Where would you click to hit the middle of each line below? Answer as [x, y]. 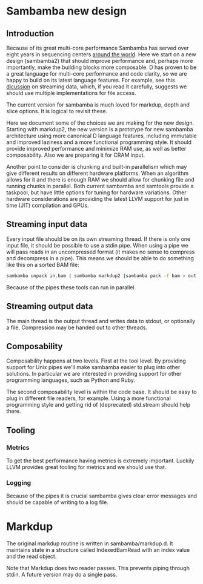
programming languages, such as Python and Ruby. [71, 380]
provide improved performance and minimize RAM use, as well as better [96, 149]
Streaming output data [50, 307]
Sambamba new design [67, 11]
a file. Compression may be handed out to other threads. [77, 327]
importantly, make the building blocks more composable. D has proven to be [101, 67]
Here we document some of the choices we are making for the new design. [100, 123]
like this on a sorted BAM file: [43, 264]
